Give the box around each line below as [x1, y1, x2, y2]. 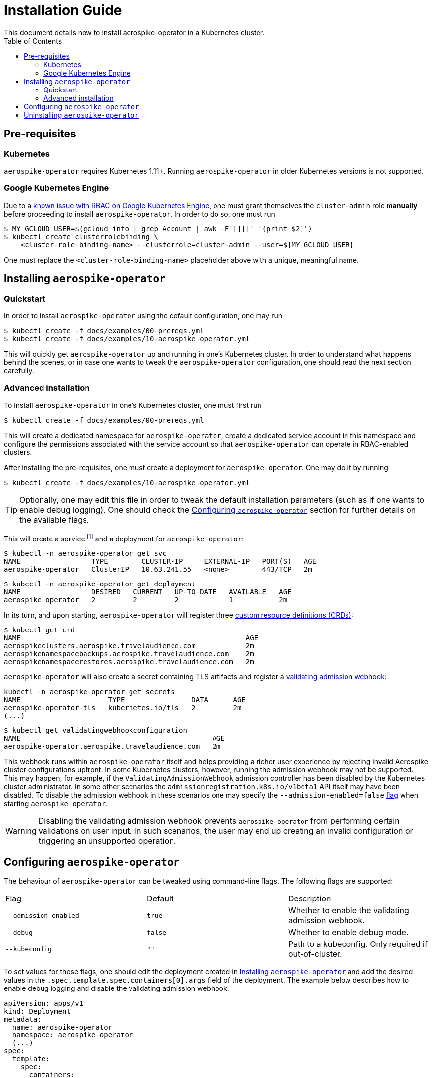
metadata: [4, 1015, 42, 1024]
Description [288, 894, 331, 904]
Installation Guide [4, 2, 122, 19]
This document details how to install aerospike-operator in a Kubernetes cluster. [4, 28, 265, 37]
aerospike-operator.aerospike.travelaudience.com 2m [4, 742, 221, 751]
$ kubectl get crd [4, 626, 75, 634]
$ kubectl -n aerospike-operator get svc [4, 549, 167, 558]
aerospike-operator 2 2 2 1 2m [4, 596, 288, 604]
